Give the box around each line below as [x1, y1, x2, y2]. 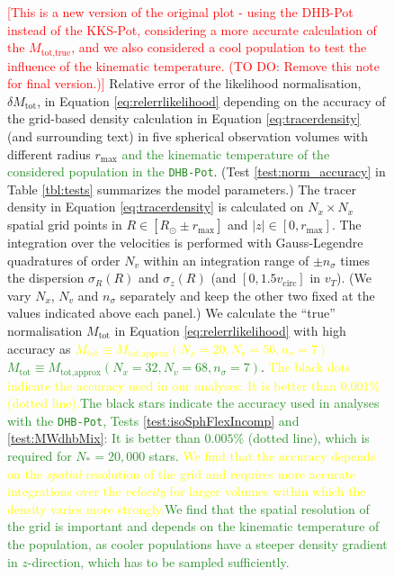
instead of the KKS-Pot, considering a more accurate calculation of [7, 20, 377, 39]
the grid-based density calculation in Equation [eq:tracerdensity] [7, 109, 361, 128]
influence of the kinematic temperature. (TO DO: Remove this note [7, 56, 380, 75]
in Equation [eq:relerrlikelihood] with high [114, 321, 346, 340]
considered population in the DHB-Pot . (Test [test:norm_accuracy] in [7, 162, 386, 181]
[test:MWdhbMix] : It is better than [7, 428, 201, 447]
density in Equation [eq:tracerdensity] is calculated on [7, 197, 304, 216]
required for [7, 446, 72, 464]
